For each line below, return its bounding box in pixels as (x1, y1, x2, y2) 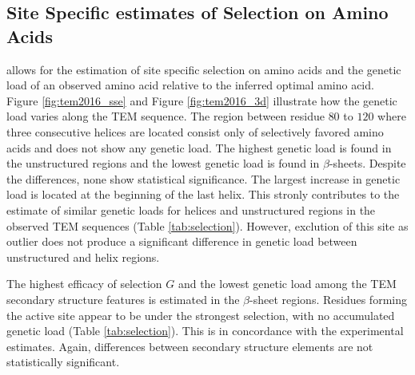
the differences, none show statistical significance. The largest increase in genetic (6, 170, 401, 187)
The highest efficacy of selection (6, 275, 162, 292)
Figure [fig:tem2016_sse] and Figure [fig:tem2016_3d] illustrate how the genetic (6, 92, 397, 109)
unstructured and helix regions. (6, 248, 160, 265)
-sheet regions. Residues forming (249, 290, 407, 307)
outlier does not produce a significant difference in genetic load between (6, 233, 357, 250)
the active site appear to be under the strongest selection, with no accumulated (6, 306, 395, 323)
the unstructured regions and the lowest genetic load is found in (6, 155, 320, 172)
